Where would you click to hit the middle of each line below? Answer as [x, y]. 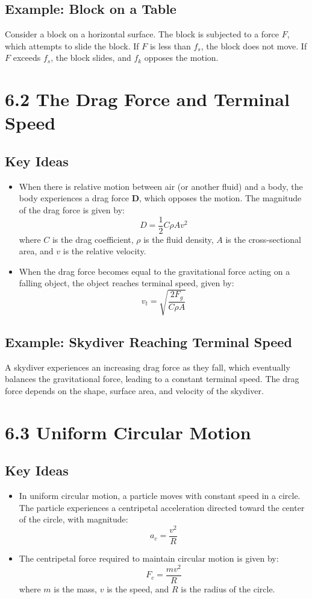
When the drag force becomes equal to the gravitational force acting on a [154, 271]
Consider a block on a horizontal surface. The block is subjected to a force [142, 34]
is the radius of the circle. [228, 588]
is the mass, [76, 588]
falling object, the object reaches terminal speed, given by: [126, 283]
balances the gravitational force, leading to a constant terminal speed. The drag [152, 379]
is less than [170, 45]
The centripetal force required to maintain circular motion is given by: [149, 558]
